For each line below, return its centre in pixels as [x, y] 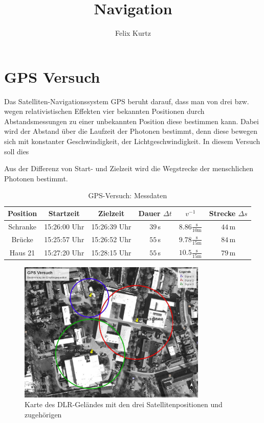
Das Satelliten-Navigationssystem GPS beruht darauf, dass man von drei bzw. [127, 101]
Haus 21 [22, 252]
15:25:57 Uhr [64, 239]
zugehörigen [43, 414]
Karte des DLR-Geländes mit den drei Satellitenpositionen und [124, 404]
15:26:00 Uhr [64, 226]
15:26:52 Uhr [111, 239]
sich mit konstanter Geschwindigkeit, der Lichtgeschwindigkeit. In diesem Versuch [132, 141]
